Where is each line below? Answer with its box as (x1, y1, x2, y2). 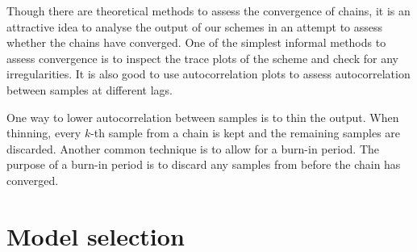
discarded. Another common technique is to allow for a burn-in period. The (6, 140, 379, 157)
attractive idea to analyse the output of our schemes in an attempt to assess (6, 18, 383, 35)
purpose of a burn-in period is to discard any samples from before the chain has (6, 156, 401, 173)
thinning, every (6, 124, 81, 141)
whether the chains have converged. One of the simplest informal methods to (6, 34, 386, 51)
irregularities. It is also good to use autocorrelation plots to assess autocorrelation (6, 65, 411, 82)
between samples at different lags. (6, 81, 173, 98)
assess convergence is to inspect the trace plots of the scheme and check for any (6, 49, 398, 66)
